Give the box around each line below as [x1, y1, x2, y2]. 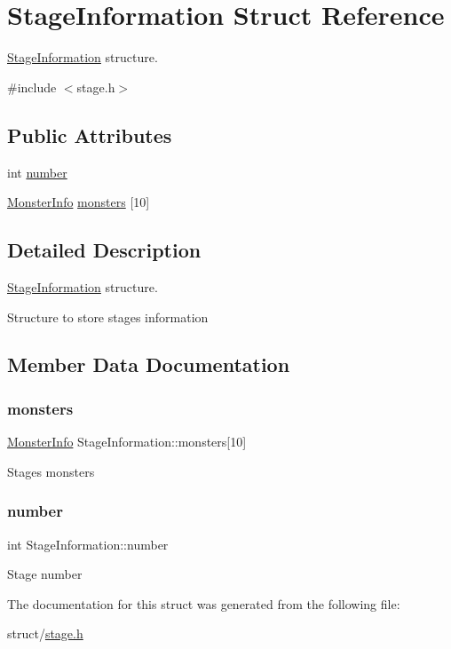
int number [7, 162, 67, 181]
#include [7, 77, 57, 96]
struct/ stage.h [7, 624, 83, 643]
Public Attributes [7, 121, 172, 148]
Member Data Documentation [7, 351, 290, 378]
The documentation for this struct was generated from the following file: [7, 594, 400, 613]
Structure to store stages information [7, 307, 209, 326]
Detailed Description [7, 236, 202, 264]
